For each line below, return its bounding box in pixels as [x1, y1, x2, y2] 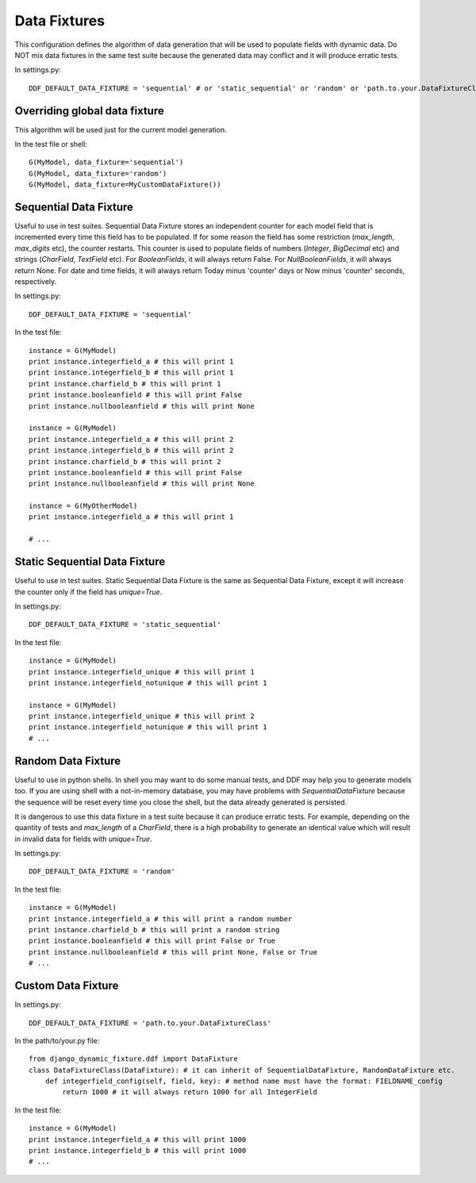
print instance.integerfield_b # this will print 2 [29, 446, 234, 455]
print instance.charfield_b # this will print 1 [29, 379, 221, 388]
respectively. [14, 277, 57, 286]
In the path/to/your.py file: [14, 1035, 100, 1045]
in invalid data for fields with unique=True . [14, 834, 152, 843]
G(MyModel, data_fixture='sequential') [29, 158, 184, 167]
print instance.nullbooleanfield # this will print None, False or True [29, 947, 317, 956]
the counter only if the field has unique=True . [14, 587, 163, 597]
